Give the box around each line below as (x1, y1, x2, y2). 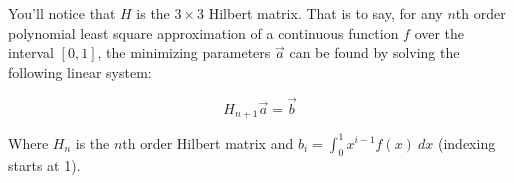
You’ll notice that (8, 3, 116, 23)
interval (8, 42, 54, 63)
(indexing (437, 132, 496, 153)
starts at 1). (8, 155, 81, 176)
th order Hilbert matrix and (122, 132, 294, 153)
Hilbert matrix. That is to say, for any (208, 3, 443, 23)
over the (414, 22, 465, 43)
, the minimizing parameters (97, 42, 271, 63)
